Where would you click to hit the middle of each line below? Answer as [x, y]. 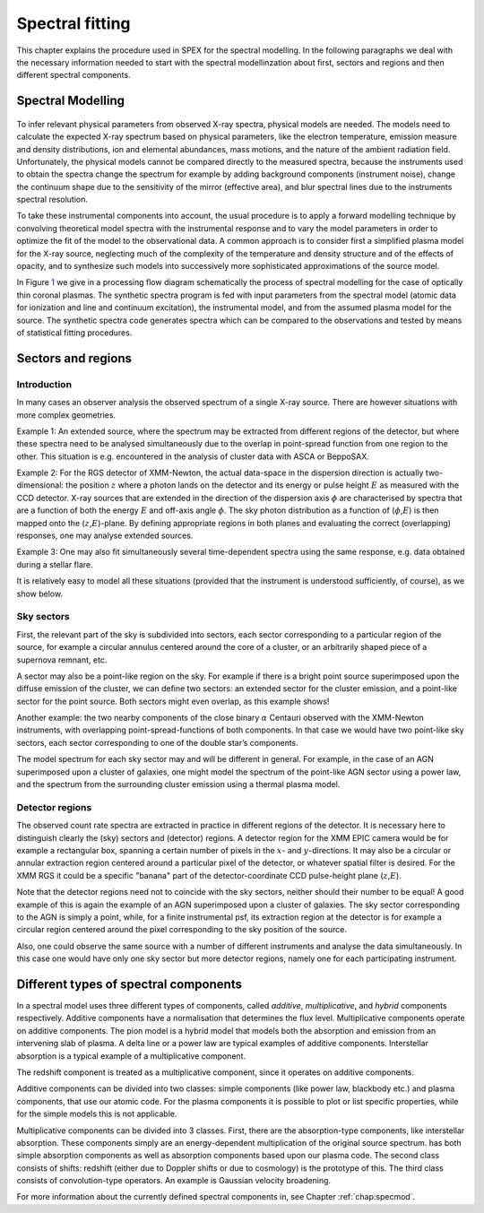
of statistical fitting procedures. [74, 333]
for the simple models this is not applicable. [97, 1114]
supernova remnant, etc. [62, 660]
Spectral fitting [73, 23]
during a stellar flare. [55, 564]
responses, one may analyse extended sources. [105, 536]
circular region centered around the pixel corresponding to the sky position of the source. [181, 930]
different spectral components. [73, 75]
